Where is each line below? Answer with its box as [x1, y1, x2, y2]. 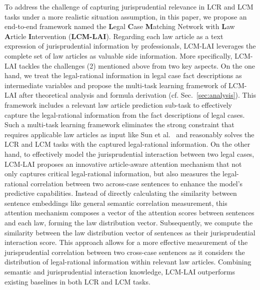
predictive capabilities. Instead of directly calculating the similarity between [4, 188, 237, 198]
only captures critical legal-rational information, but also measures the [4, 168, 220, 179]
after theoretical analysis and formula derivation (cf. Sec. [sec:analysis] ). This [18, 90, 256, 100]
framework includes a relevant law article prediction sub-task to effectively [4, 99, 232, 110]
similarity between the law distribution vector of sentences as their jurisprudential [4, 227, 255, 237]
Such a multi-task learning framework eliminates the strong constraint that [4, 119, 234, 130]
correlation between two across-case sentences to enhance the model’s [30, 178, 243, 188]
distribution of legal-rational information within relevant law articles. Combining [4, 256, 251, 267]
